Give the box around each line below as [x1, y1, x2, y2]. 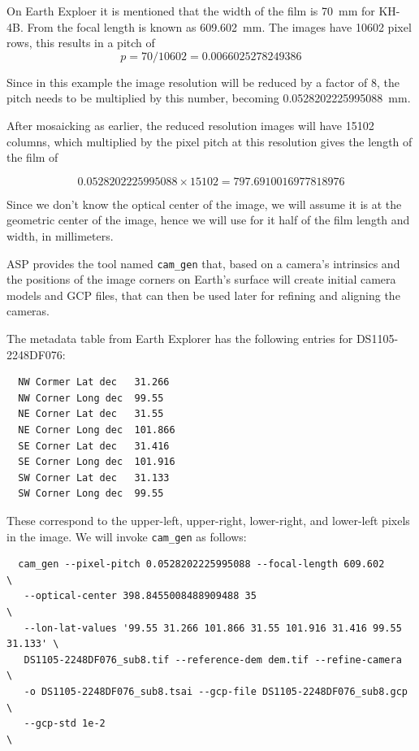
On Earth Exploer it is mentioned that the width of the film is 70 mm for [6, 2, 375, 19]
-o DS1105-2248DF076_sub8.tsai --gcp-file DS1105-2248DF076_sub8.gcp [24, 685, 408, 697]
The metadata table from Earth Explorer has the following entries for [6, 329, 353, 346]
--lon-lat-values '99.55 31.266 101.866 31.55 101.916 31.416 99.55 [24, 622, 402, 634]
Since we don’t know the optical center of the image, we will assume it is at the [6, 195, 402, 212]
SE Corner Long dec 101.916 [18, 456, 175, 468]
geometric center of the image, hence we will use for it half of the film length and [6, 211, 410, 228]
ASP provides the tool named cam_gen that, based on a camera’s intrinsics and [6, 254, 400, 271]
